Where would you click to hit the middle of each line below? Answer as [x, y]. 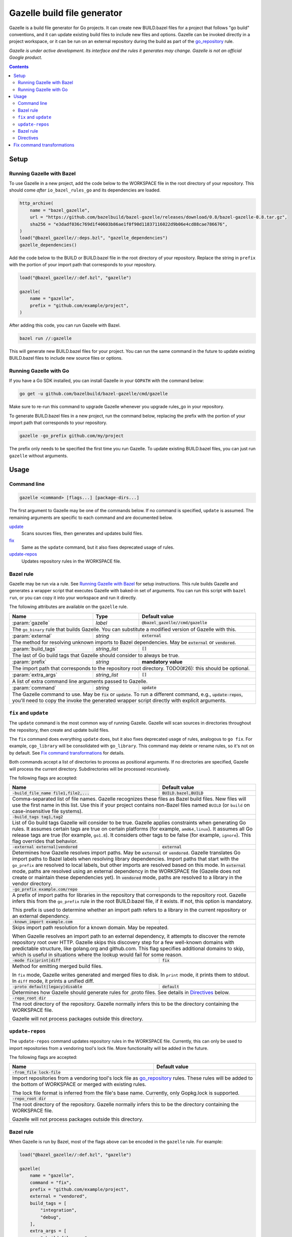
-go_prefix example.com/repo [45, 889]
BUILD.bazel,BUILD [183, 793]
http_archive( [36, 203]
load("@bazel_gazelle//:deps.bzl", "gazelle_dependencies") [94, 238]
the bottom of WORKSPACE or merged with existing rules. [79, 1085]
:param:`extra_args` [35, 674]
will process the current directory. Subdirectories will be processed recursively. [90, 769]
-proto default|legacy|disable [47, 987]
